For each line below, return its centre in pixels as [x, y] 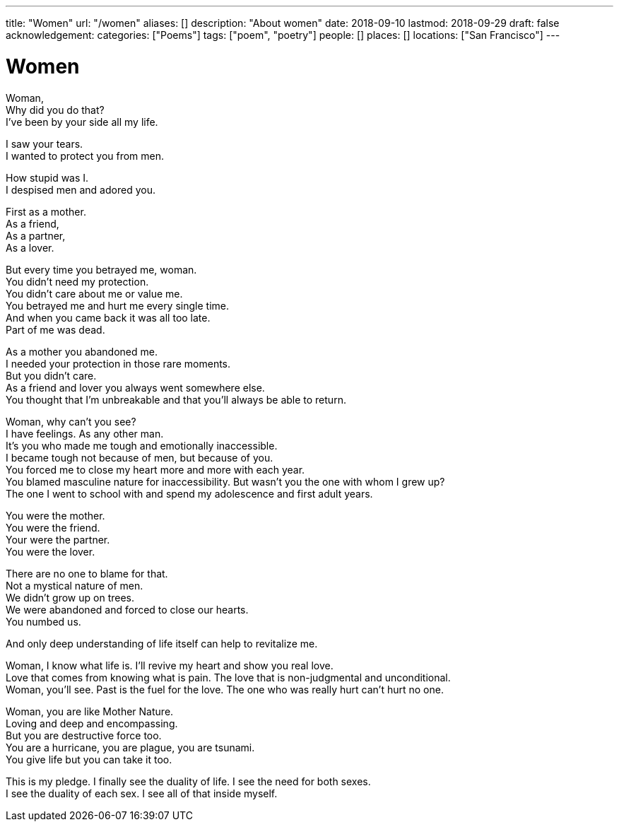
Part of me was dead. [55, 329]
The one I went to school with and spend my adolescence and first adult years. [189, 493]
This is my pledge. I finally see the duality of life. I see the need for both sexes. [188, 781]
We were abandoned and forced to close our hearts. [127, 609]
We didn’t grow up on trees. [70, 597]
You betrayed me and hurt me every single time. [117, 305]
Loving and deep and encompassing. [92, 723]
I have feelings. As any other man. [85, 433]
